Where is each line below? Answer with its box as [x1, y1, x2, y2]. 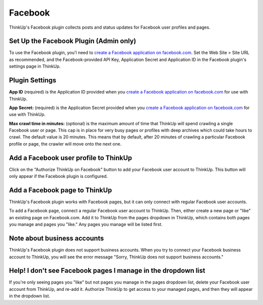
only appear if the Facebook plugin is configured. [9, 173, 108, 179]
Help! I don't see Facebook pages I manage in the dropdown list [9, 267, 206, 275]
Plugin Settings [9, 76, 56, 85]
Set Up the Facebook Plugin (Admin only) [9, 37, 136, 45]
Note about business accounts [9, 234, 104, 243]
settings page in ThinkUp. [9, 63, 61, 69]
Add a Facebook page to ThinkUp [9, 186, 112, 194]
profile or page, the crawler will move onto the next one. [9, 141, 122, 147]
